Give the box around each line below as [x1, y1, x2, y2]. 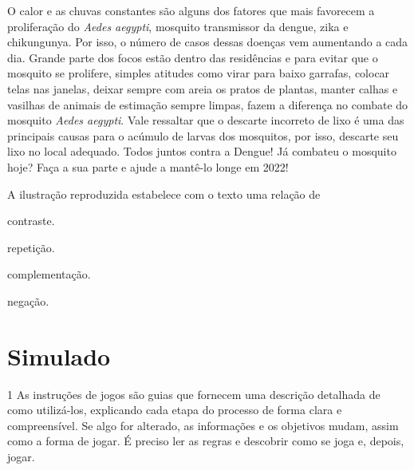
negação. [7, 292, 49, 309]
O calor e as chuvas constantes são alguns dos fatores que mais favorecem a [7, 2, 375, 18]
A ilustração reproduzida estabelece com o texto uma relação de [7, 185, 321, 202]
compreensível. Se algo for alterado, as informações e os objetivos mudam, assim [7, 417, 399, 433]
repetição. [7, 239, 55, 255]
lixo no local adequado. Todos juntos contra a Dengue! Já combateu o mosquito [7, 143, 396, 160]
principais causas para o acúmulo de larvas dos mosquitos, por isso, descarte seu [7, 127, 399, 144]
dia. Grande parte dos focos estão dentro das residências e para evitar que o [7, 49, 378, 65]
